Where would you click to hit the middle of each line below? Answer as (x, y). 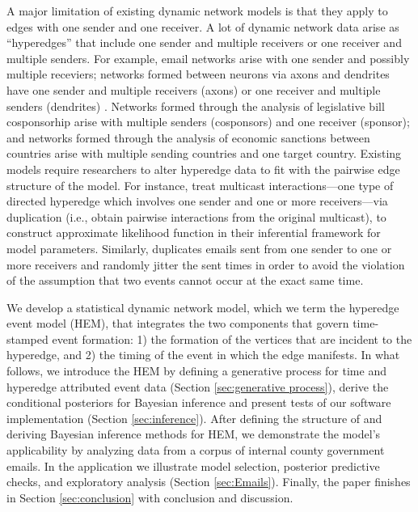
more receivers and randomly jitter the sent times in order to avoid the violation (206, 264)
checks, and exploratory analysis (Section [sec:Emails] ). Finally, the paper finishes (209, 482)
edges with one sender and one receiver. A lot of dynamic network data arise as (203, 26)
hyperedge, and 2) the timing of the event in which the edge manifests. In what (203, 355)
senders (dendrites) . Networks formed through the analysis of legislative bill (196, 106)
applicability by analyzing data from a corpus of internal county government (196, 450)
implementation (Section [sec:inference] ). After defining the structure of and (194, 418)
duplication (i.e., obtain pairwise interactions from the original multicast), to (196, 216)
